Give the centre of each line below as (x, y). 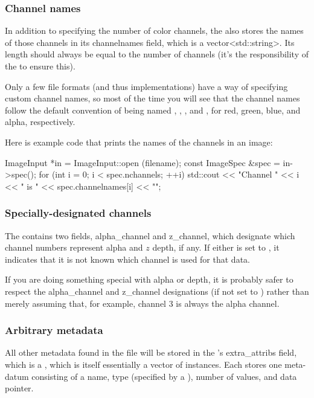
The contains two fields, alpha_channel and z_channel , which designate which (150, 235)
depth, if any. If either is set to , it (216, 247)
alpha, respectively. (40, 122)
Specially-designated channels (78, 213)
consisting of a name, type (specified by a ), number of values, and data (164, 376)
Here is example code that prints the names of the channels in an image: (139, 142)
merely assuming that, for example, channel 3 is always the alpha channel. (142, 303)
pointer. (19, 388)
